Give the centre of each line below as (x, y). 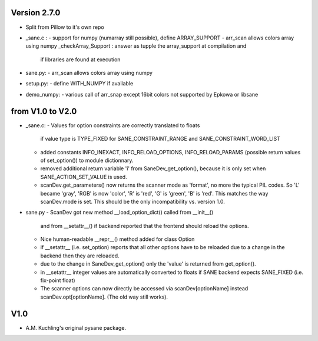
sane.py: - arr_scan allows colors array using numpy (89, 73)
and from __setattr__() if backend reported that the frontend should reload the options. (145, 226)
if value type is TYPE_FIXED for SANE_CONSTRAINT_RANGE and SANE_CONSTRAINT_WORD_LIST (160, 139)
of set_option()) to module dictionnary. (87, 160)
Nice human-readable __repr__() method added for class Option (117, 239)
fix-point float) (58, 280)
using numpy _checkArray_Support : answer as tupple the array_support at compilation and (136, 46)
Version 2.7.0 (36, 13)
